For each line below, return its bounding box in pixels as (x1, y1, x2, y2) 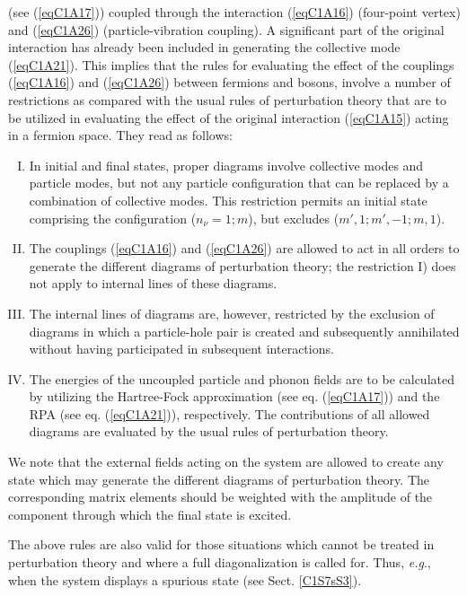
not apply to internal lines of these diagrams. (29, 274, 278, 293)
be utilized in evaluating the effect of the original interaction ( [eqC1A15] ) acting (8, 108, 449, 127)
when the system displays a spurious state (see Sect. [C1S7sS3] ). (8, 570, 362, 589)
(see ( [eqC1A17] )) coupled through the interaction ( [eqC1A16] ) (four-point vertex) (8, 3, 461, 21)
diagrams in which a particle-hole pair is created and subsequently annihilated (29, 321, 460, 340)
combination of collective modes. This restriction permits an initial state (29, 190, 427, 209)
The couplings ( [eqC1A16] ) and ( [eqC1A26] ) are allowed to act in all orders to (29, 239, 460, 258)
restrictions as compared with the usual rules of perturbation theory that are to (8, 90, 446, 109)
